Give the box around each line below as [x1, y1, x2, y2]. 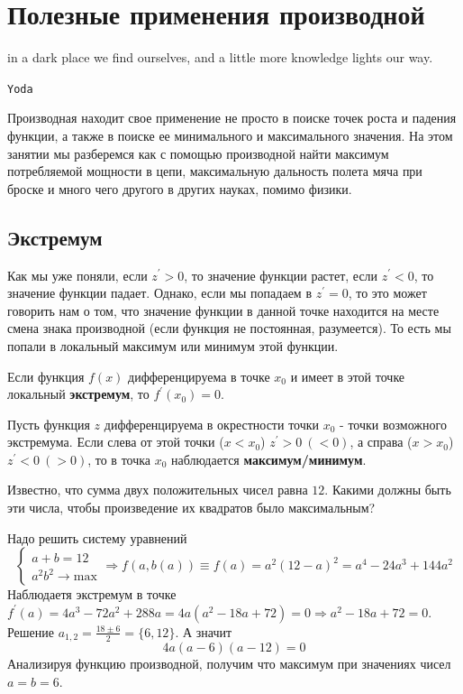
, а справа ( [350, 432, 413, 451]
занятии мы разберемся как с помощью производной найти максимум [7, 143, 389, 162]
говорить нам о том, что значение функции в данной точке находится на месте [7, 301, 440, 319]
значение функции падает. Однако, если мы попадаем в [7, 283, 312, 302]
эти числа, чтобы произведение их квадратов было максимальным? [7, 498, 376, 517]
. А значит [175, 622, 232, 641]
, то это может [348, 283, 427, 302]
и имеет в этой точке [290, 366, 405, 385]
